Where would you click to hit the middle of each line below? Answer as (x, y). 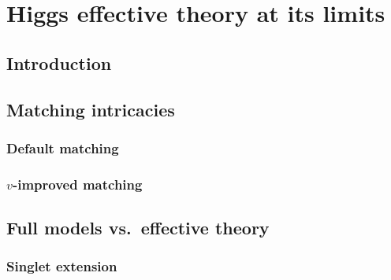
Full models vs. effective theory (138, 228)
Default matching (63, 147)
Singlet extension (62, 266)
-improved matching (77, 184)
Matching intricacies (91, 109)
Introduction (59, 63)
